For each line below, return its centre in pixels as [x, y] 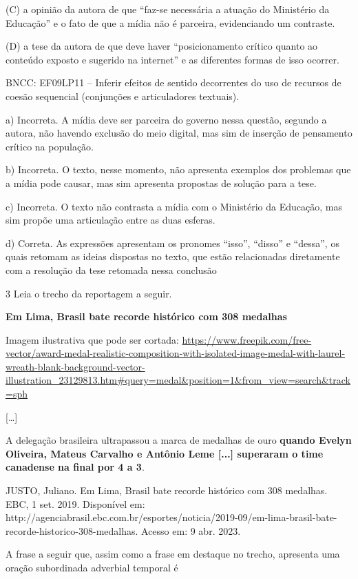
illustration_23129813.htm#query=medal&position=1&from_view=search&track [178, 380]
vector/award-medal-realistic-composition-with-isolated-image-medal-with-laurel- [176, 353]
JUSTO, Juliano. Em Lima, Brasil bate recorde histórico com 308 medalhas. [167, 490]
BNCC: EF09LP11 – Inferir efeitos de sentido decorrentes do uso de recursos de [173, 82]
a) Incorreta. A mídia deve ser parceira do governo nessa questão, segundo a [166, 119]
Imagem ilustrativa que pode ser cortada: [92, 339]
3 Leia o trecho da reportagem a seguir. [89, 293]
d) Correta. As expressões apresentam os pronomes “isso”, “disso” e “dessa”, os [172, 243]
